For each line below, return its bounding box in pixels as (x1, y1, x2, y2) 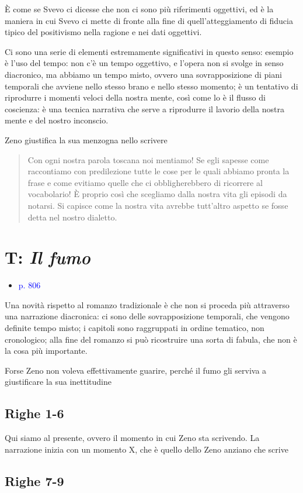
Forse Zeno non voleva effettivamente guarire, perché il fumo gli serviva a (5, 364, 267, 376)
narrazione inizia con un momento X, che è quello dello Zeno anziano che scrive (5, 443, 288, 455)
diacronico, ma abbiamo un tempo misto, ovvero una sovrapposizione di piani (5, 68, 282, 80)
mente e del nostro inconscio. (5, 114, 109, 126)
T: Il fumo (5, 245, 90, 270)
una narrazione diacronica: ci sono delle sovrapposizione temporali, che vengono (5, 310, 290, 322)
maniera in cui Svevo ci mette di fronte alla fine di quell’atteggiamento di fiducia (5, 14, 293, 26)
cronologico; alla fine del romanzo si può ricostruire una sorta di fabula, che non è (5, 333, 297, 345)
